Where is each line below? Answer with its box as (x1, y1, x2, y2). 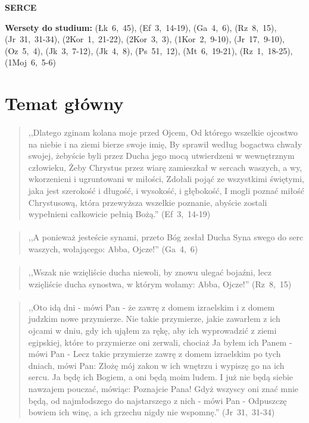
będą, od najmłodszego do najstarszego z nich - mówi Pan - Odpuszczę (28, 394, 287, 406)
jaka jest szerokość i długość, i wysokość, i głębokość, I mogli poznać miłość (28, 184, 304, 196)
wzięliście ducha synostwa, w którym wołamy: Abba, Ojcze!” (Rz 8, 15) (28, 277, 292, 290)
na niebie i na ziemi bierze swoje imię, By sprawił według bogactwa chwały (28, 137, 302, 150)
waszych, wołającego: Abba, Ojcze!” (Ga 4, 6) (28, 242, 198, 255)
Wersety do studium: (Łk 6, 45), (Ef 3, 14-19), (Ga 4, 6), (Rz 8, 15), (5, 21, 277, 33)
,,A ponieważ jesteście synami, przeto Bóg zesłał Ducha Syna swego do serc (28, 231, 304, 243)
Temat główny (5, 91, 124, 115)
